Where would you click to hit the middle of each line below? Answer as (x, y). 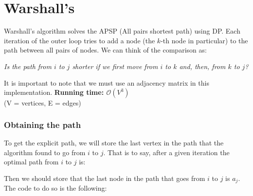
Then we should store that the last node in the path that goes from (105, 178)
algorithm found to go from (45, 152)
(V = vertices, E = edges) (43, 103)
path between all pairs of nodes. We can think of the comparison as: (105, 50)
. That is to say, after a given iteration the (166, 152)
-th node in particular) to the (204, 40)
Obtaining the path (43, 124)
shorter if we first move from (115, 66)
